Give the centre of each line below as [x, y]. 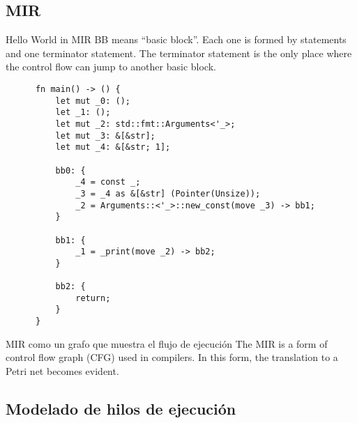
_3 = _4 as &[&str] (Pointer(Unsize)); [168, 193]
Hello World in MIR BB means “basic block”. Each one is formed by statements [176, 39]
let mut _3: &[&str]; [105, 136]
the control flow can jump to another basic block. [111, 67]
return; [93, 298]
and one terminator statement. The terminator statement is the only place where [179, 53]
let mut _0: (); [93, 101]
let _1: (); [83, 113]
